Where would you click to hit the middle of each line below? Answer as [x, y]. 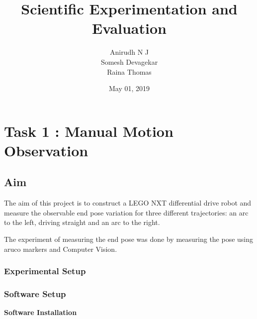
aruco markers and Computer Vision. [61, 249]
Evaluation [129, 28]
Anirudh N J [129, 52]
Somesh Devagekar [129, 61]
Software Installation [41, 312]
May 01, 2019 [129, 88]
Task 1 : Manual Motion [89, 131]
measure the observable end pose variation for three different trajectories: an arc [126, 212]
